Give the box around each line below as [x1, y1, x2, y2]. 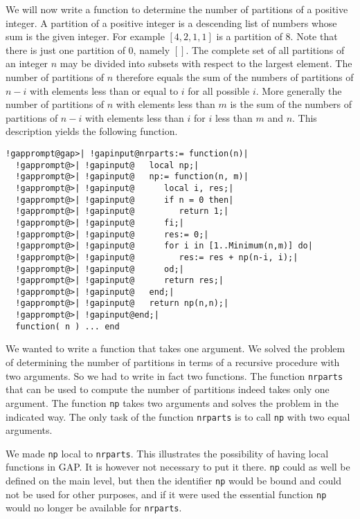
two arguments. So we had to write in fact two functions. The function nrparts [6, 368, 343, 383]
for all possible [188, 83, 250, 98]
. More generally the [255, 83, 342, 98]
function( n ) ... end [15, 321, 120, 331]
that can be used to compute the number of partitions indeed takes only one [6, 382, 330, 397]
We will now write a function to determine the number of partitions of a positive [6, 2, 348, 16]
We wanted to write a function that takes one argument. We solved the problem [6, 341, 345, 356]
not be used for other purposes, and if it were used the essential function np [6, 486, 327, 501]
